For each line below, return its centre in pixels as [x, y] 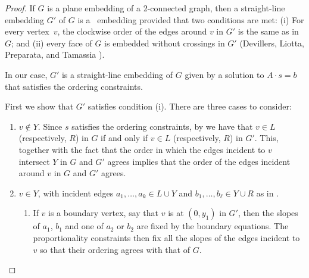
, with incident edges [76, 193]
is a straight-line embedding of [117, 74]
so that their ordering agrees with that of [115, 249]
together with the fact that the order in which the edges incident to [142, 149]
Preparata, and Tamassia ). [55, 54]
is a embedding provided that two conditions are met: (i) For [191, 19]
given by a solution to [224, 74]
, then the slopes [268, 213]
